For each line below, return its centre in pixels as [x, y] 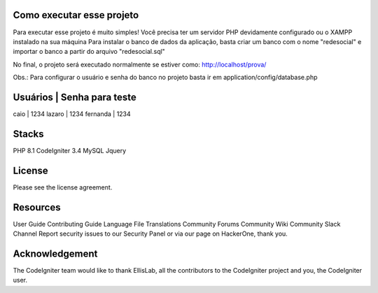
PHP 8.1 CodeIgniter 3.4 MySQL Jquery [70, 150]
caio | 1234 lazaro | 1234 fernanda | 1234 [72, 114]
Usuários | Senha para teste [75, 97]
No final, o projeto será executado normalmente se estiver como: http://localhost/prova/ [140, 64]
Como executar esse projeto [76, 15]
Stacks [29, 134]
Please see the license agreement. [63, 187]
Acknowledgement [55, 253]
